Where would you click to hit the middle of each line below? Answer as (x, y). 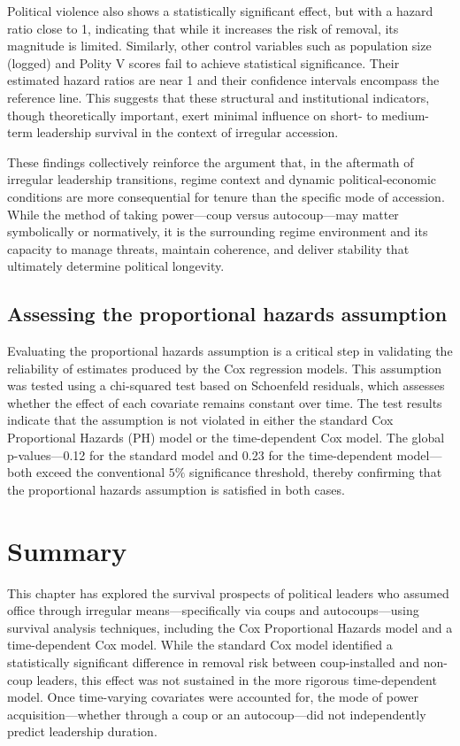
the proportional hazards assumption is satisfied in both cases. (176, 489)
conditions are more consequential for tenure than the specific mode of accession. (226, 196)
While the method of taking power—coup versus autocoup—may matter (203, 214)
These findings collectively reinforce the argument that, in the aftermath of (211, 162)
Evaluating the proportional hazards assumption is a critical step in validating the (230, 351)
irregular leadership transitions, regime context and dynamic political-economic (222, 179)
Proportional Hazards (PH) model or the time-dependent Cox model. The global (226, 438)
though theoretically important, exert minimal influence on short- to (192, 115)
